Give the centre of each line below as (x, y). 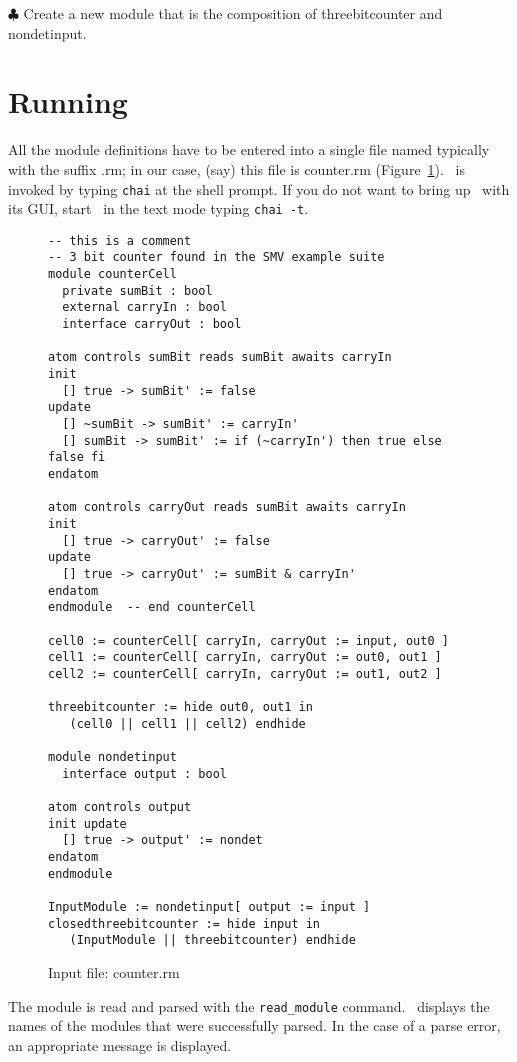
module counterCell (112, 274)
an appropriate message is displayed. (120, 1044)
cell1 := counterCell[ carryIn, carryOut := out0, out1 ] (245, 657)
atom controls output (120, 807)
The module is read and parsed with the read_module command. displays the (249, 1005)
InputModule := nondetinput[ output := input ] (209, 907)
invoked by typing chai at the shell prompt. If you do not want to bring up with (259, 188)
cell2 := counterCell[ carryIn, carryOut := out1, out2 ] (245, 673)
